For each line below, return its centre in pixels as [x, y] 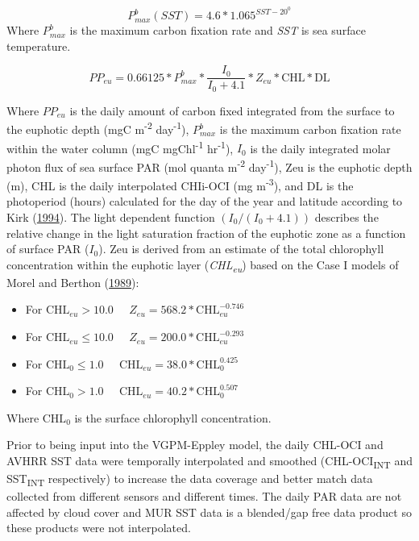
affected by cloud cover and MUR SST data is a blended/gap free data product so [209, 512]
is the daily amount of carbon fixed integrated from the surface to [232, 110]
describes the [346, 216]
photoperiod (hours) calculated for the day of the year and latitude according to [205, 201]
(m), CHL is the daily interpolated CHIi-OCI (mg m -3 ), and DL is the [180, 184]
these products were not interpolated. [99, 528]
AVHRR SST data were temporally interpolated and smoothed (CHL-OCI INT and [209, 462]
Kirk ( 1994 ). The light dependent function [111, 216]
